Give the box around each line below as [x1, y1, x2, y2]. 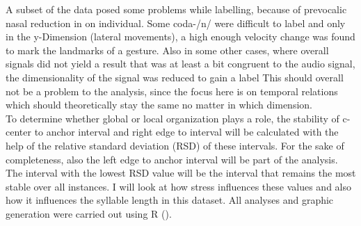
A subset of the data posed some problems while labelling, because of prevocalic [6, 2, 347, 16]
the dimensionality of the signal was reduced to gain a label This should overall [6, 70, 344, 84]
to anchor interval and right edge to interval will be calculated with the [34, 124, 339, 139]
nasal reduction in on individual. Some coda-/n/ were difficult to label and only [6, 15, 346, 30]
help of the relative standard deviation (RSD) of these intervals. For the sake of [6, 138, 344, 152]
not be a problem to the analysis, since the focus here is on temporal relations [6, 83, 338, 98]
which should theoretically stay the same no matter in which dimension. [6, 97, 312, 112]
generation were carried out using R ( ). [6, 206, 172, 220]
